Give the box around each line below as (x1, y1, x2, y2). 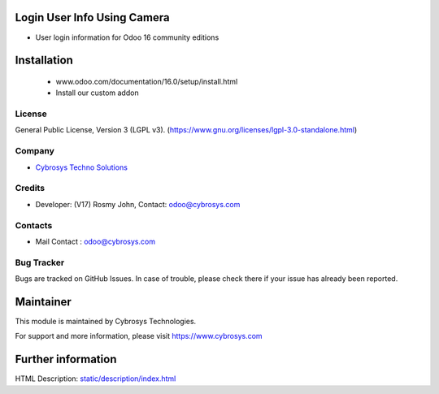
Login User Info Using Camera (15, 11, 170, 24)
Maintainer (15, 295, 72, 309)
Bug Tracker (15, 257, 65, 268)
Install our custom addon (55, 88, 139, 97)
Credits (15, 183, 45, 194)
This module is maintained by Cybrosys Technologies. (15, 316, 197, 326)
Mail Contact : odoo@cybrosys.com (35, 236, 156, 246)
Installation (15, 54, 73, 67)
